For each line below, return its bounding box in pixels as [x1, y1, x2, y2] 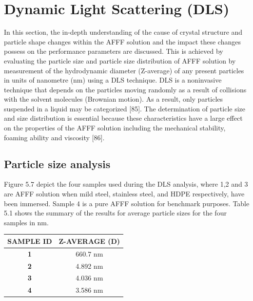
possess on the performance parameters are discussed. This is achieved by [4, 46, 223, 56]
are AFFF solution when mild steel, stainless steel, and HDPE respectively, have [4, 189, 245, 199]
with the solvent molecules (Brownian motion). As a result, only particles [4, 94, 223, 104]
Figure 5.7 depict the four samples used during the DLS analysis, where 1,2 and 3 [4, 179, 248, 189]
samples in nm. [4, 217, 49, 227]
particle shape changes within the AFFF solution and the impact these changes [4, 36, 241, 46]
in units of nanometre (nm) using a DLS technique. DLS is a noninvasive [4, 75, 222, 85]
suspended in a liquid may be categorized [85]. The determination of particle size [4, 103, 246, 113]
